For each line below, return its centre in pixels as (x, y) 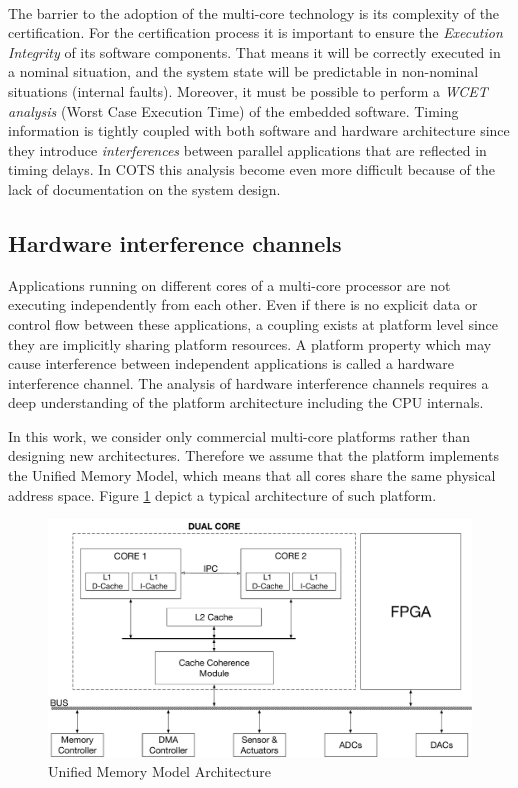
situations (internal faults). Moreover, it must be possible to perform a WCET (248, 90)
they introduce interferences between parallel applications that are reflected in (247, 149)
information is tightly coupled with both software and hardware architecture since (259, 130)
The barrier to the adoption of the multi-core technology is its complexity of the (254, 12)
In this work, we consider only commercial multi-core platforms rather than (239, 435)
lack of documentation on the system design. (144, 188)
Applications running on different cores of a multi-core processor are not (229, 284)
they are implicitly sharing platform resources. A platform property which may (250, 343)
